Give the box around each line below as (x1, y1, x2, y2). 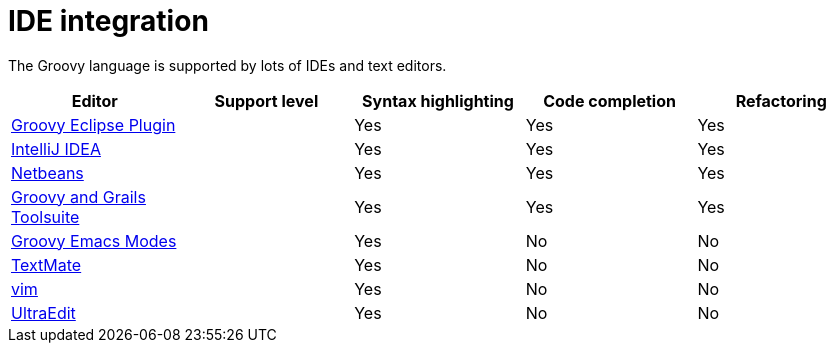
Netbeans (11, 162, 84, 183)
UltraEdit (11, 302, 76, 323)
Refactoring (735, 90, 827, 111)
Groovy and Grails (11, 186, 146, 207)
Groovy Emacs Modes (11, 230, 177, 251)
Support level (214, 90, 319, 111)
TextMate (11, 254, 82, 275)
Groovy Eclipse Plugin (11, 114, 176, 135)
